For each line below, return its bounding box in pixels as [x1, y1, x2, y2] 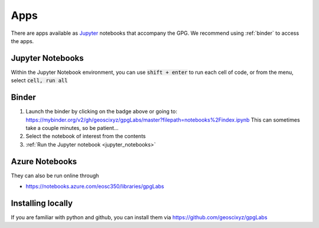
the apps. [11, 37, 34, 44]
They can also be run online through [11, 172, 99, 179]
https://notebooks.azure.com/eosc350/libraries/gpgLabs [25, 183, 165, 190]
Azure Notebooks [11, 157, 77, 167]
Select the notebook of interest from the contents [25, 133, 146, 140]
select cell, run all [11, 77, 68, 84]
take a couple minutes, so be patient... [25, 124, 119, 131]
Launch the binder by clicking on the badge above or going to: [25, 108, 177, 115]
